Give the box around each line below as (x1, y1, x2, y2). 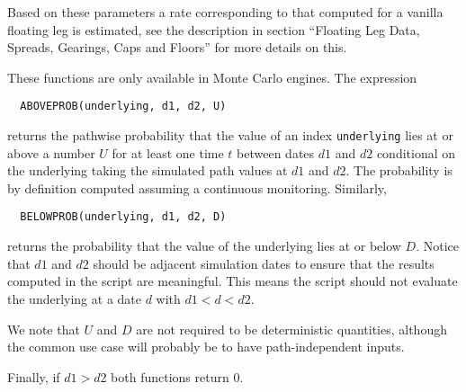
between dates (237, 143, 315, 162)
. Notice (416, 236, 459, 255)
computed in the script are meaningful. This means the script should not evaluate (7, 272, 458, 290)
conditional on (376, 143, 456, 162)
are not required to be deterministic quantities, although (136, 319, 447, 338)
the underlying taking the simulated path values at (7, 161, 288, 180)
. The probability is (345, 161, 453, 180)
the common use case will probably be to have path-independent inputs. (7, 337, 405, 356)
